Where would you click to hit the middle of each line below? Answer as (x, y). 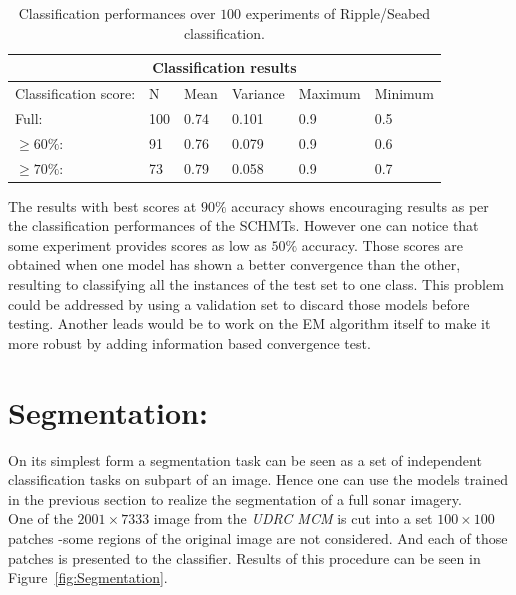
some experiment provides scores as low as (137, 244)
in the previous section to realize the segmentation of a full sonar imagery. (235, 498)
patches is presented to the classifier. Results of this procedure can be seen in (244, 557)
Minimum (404, 93)
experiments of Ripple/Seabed (338, 13)
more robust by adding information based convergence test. (189, 342)
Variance (258, 93)
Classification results (224, 67)
